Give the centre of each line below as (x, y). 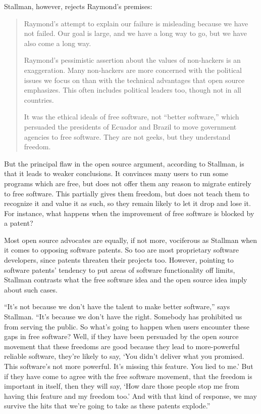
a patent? (19, 223)
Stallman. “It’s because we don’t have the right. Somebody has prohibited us (123, 317)
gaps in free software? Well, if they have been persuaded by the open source (121, 336)
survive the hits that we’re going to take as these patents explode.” (107, 406)
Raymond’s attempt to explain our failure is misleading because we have (136, 23)
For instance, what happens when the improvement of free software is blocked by (129, 213)
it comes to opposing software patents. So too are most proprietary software (121, 250)
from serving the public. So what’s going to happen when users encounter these (127, 326)
